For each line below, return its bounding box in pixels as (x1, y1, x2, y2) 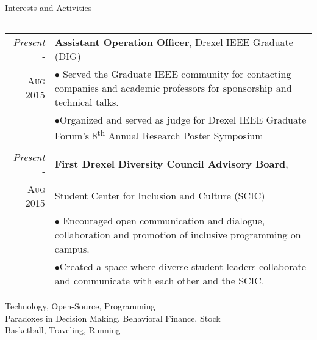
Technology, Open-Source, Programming (5, 299, 155, 312)
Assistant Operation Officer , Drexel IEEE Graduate (54, 34, 293, 49)
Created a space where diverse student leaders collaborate (59, 259, 306, 273)
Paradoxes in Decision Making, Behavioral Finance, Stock (5, 311, 221, 324)
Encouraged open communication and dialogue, (63, 213, 265, 227)
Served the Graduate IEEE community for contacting (63, 66, 291, 81)
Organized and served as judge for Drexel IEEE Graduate (59, 112, 307, 127)
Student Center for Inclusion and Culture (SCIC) (54, 188, 265, 203)
